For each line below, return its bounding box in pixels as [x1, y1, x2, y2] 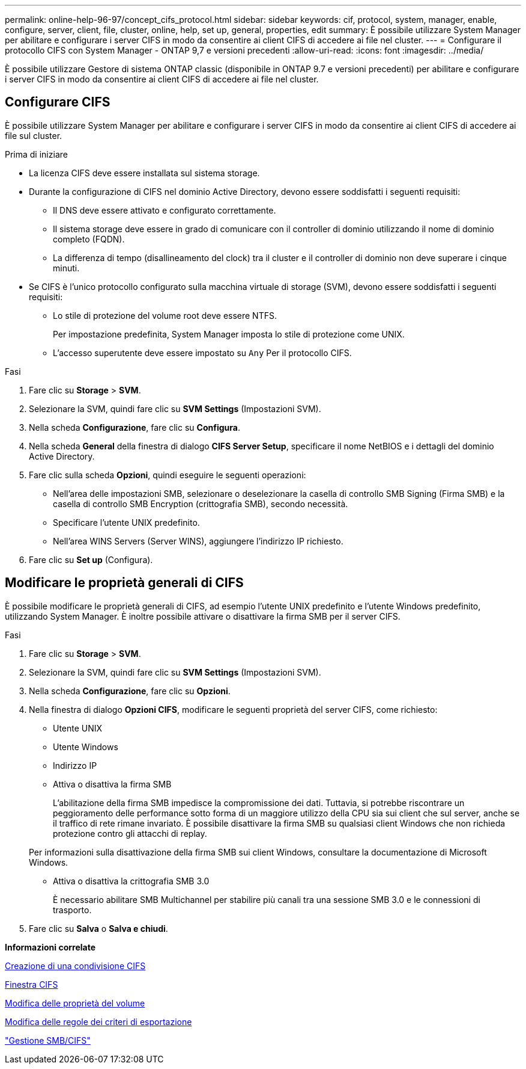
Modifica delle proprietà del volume [5, 997, 145, 1008]
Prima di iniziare [5, 149, 68, 159]
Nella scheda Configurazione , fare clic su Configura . [29, 422, 240, 433]
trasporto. [53, 904, 92, 915]
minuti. [53, 262, 80, 273]
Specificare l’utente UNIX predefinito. [53, 517, 200, 528]
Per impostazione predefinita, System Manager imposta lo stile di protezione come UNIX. [53, 328, 405, 339]
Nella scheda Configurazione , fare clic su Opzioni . [29, 685, 231, 696]
